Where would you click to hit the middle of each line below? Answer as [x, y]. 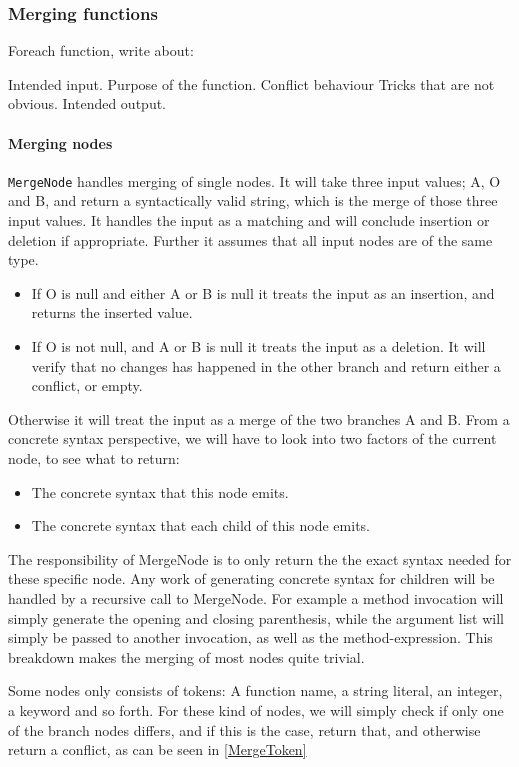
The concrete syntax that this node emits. [160, 491]
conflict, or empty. [87, 385]
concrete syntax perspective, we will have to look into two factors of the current [252, 438]
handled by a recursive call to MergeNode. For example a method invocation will [256, 597]
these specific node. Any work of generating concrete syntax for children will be [251, 578]
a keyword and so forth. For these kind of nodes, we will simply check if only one [256, 709]
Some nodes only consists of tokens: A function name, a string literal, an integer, [255, 690]
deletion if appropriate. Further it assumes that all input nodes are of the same [250, 239]
